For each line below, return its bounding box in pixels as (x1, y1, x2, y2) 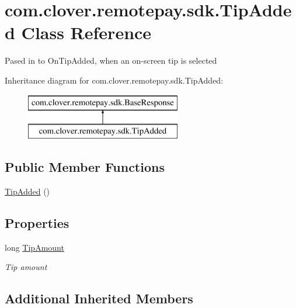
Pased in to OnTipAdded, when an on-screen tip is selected (5, 54, 217, 67)
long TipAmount (5, 241, 64, 253)
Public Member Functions (5, 158, 165, 176)
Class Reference (21, 20, 152, 44)
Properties (5, 213, 69, 231)
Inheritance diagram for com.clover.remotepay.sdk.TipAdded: (5, 74, 224, 86)
